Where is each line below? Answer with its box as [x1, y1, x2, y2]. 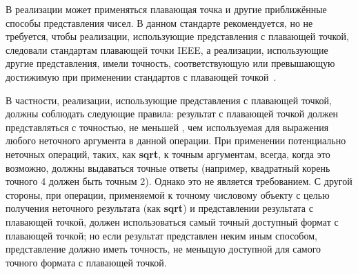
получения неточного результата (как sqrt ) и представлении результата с [6, 201, 313, 215]
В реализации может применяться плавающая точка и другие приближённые [6, 2, 327, 16]
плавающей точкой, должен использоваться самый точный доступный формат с [6, 214, 339, 228]
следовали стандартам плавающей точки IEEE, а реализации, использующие [6, 42, 328, 57]
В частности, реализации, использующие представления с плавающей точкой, [6, 92, 332, 107]
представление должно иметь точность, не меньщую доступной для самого [6, 242, 321, 256]
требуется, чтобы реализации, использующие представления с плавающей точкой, [6, 29, 349, 43]
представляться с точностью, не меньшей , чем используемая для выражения [6, 119, 329, 134]
